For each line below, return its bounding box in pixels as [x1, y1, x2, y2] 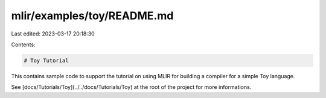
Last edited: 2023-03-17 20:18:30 [11, 30, 95, 37]
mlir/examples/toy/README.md [11, 9, 174, 22]
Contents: [11, 41, 36, 48]
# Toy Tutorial [24, 57, 69, 64]
